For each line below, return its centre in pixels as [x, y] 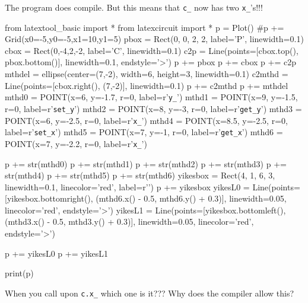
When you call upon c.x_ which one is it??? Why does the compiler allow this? [150, 293]
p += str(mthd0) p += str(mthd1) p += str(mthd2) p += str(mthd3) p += [146, 163]
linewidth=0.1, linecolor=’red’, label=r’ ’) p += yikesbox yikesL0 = [127, 186]
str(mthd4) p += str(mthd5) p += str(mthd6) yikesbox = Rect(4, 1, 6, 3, [140, 175]
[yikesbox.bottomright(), [49, 198]
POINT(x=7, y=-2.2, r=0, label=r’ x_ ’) [76, 143]
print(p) [19, 273]
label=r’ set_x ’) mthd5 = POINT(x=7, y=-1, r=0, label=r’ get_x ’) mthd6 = [144, 132]
